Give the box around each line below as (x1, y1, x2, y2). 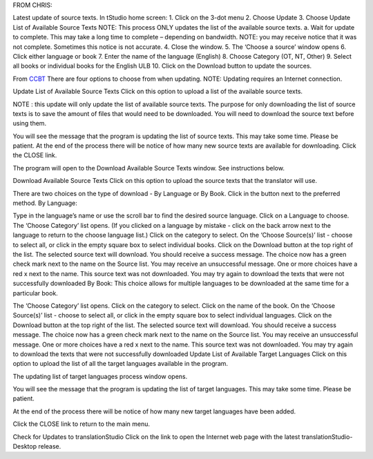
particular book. (12, 289, 58, 297)
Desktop (12, 442, 37, 451)
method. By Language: (12, 199, 77, 207)
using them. (12, 119, 47, 128)
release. (38, 442, 61, 451)
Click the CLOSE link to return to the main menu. (12, 420, 151, 428)
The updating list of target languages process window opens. (12, 372, 188, 380)
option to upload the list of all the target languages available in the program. (12, 360, 228, 368)
